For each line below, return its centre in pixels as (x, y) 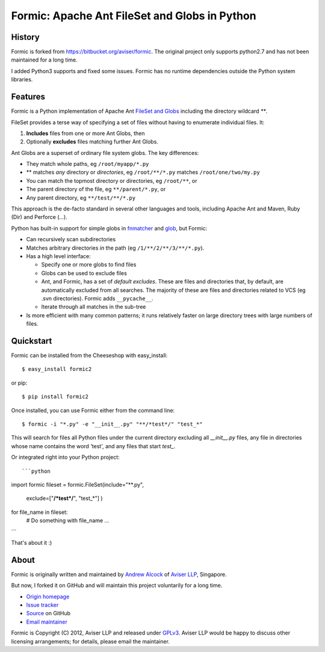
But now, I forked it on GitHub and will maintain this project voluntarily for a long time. (117, 586)
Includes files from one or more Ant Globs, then (85, 133)
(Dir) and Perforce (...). (39, 217)
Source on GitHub (48, 613)
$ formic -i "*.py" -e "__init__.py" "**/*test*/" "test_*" (112, 424)
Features (28, 97)
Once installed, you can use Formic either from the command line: (93, 410)
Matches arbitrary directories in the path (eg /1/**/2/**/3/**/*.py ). (115, 248)
